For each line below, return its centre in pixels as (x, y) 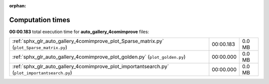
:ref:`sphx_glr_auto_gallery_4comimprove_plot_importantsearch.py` (91, 67)
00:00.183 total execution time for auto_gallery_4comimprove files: (79, 32)
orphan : (18, 6)
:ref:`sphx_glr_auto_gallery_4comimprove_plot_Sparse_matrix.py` (88, 41)
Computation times (40, 20)
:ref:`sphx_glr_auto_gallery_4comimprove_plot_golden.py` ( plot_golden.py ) (99, 57)
